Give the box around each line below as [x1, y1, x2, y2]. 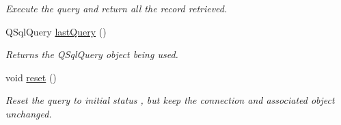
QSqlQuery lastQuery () [5, 24, 107, 38]
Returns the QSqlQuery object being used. [5, 47, 178, 61]
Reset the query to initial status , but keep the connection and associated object [5, 93, 335, 107]
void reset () [5, 70, 57, 84]
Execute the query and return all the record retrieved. [5, 1, 228, 15]
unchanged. [5, 106, 52, 120]
